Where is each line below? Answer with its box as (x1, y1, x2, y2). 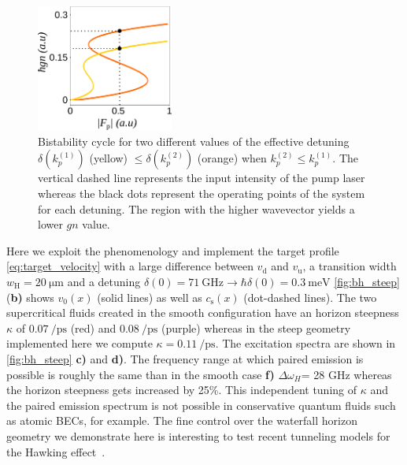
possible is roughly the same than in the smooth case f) (6, 366, 275, 382)
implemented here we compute (6, 335, 153, 352)
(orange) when (197, 150, 267, 166)
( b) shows (6, 288, 54, 305)
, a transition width (302, 258, 397, 274)
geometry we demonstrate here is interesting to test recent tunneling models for (6, 427, 390, 444)
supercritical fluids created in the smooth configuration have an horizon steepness (6, 304, 399, 321)
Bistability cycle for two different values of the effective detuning (38, 132, 350, 149)
